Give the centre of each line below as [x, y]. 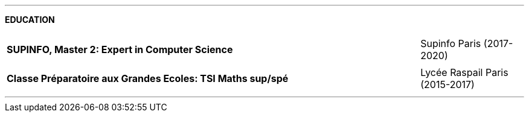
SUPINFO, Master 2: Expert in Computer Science [120, 49]
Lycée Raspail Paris [464, 72]
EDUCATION [30, 20]
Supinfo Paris [451, 43]
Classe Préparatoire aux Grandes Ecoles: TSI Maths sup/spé [148, 78]
